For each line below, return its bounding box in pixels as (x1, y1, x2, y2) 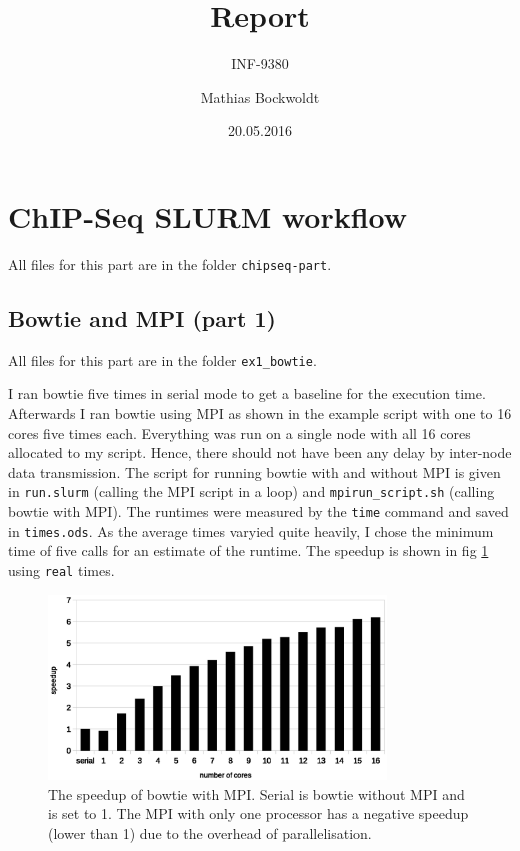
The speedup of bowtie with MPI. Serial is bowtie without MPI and (48, 783, 465, 804)
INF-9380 (231, 53, 289, 74)
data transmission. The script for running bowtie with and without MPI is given (8, 461, 501, 482)
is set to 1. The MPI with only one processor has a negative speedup (48, 803, 469, 824)
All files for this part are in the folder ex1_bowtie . (8, 349, 317, 370)
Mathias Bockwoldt (200, 86, 320, 107)
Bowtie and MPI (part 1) (8, 302, 276, 333)
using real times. (8, 559, 115, 580)
